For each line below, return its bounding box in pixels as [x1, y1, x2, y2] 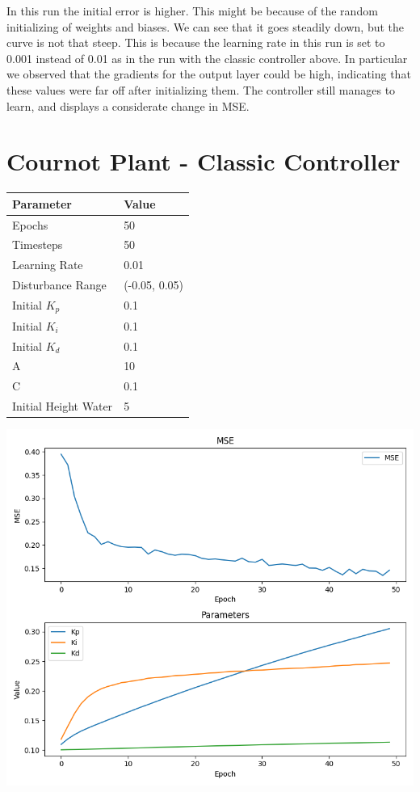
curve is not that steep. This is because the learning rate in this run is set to [6, 34, 385, 51]
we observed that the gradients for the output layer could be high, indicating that [6, 65, 411, 82]
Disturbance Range [12, 276, 107, 293]
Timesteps [12, 236, 63, 253]
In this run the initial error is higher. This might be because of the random [6, 2, 378, 19]
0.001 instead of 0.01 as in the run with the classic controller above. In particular [6, 49, 408, 66]
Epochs [12, 216, 48, 233]
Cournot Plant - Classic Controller [6, 145, 401, 178]
